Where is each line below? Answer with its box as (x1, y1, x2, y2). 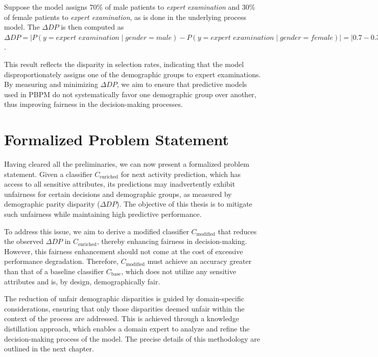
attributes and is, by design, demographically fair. (4, 276, 160, 286)
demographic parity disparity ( (4, 198, 100, 209)
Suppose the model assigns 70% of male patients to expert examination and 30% (4, 2, 255, 12)
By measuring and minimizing (4, 79, 98, 90)
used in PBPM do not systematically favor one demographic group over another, (4, 88, 256, 99)
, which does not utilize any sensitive (121, 266, 237, 276)
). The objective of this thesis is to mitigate (116, 198, 252, 209)
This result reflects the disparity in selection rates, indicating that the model (4, 58, 244, 69)
